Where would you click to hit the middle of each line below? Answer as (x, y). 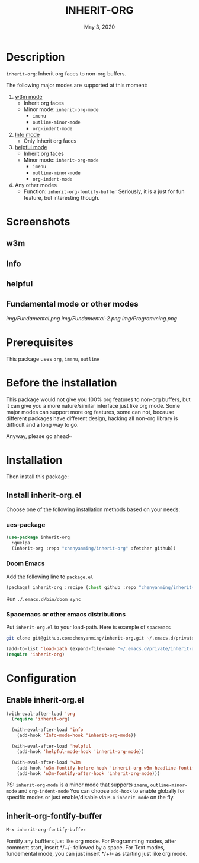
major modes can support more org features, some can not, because (90, 412)
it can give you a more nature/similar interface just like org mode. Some (93, 405)
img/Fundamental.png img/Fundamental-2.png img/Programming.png (92, 318)
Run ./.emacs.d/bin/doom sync (44, 599)
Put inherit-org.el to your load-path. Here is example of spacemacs (89, 627)
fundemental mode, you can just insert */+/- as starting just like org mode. (97, 854)
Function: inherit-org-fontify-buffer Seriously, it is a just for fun (104, 191)
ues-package (26, 525)
